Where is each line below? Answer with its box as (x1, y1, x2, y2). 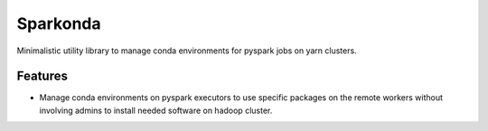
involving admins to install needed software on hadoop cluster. (39, 105, 273, 116)
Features (16, 69, 68, 84)
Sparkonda (16, 14, 101, 33)
